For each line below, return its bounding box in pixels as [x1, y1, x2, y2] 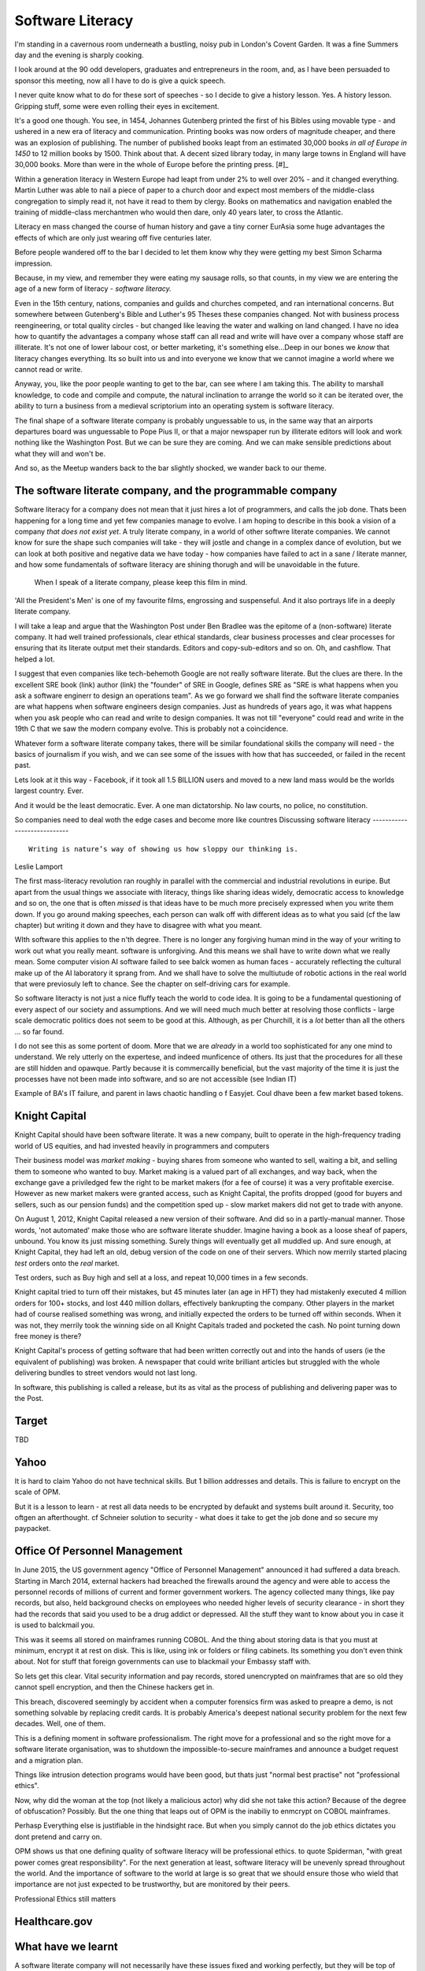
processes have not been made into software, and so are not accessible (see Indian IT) [14, 1075, 297, 1084]
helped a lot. [14, 654, 55, 664]
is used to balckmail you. [14, 1620, 95, 1630]
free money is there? [14, 1332, 82, 1341]
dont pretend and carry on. [14, 1831, 102, 1841]
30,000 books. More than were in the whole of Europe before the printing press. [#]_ [14, 160, 289, 170]
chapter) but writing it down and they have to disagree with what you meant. [14, 921, 263, 930]
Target [14, 1414, 48, 1427]
